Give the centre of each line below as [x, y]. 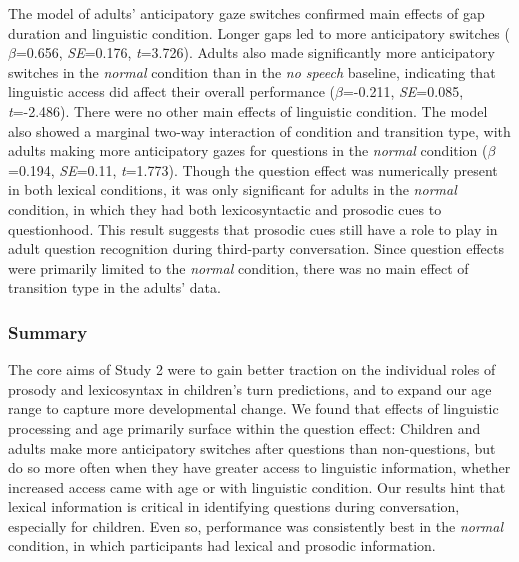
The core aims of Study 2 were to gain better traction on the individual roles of [252, 369]
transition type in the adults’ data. [114, 287]
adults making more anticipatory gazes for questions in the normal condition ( [248, 150]
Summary [48, 331]
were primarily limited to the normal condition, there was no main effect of [238, 267]
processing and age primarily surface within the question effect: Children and [244, 427]
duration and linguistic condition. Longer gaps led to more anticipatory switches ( [259, 32]
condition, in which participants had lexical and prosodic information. [222, 545]
